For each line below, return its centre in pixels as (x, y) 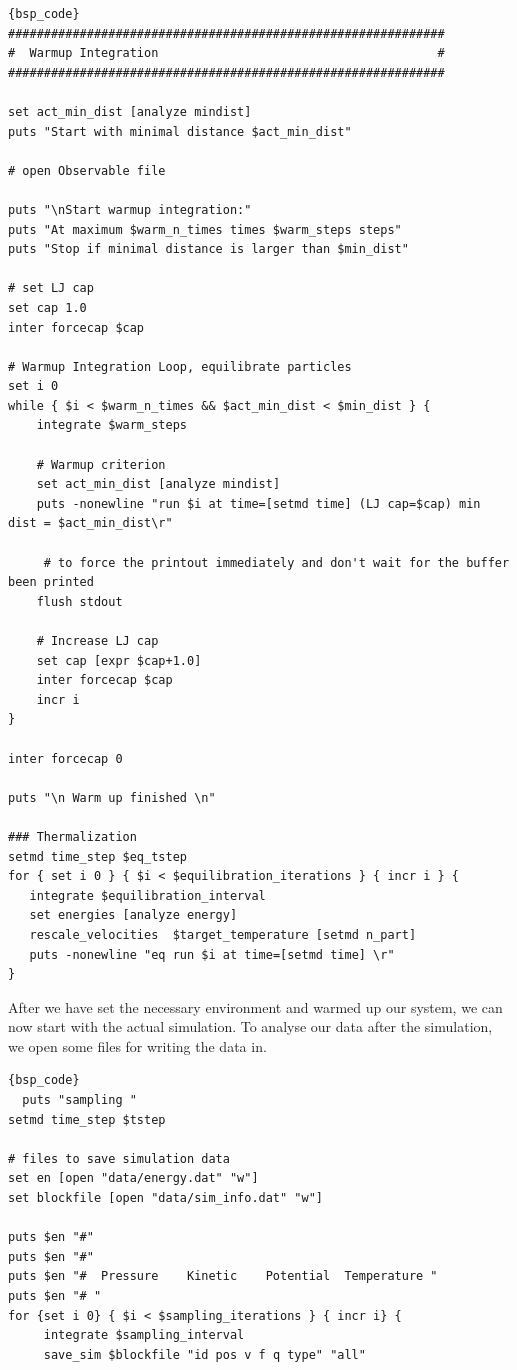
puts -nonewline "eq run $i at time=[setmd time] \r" (212, 954)
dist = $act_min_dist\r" (90, 523)
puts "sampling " (79, 1100)
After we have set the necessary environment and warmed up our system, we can (255, 1006)
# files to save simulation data (119, 1158)
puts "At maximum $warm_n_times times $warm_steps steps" (205, 229)
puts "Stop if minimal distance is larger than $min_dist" (208, 249)
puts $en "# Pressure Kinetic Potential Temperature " (223, 1276)
